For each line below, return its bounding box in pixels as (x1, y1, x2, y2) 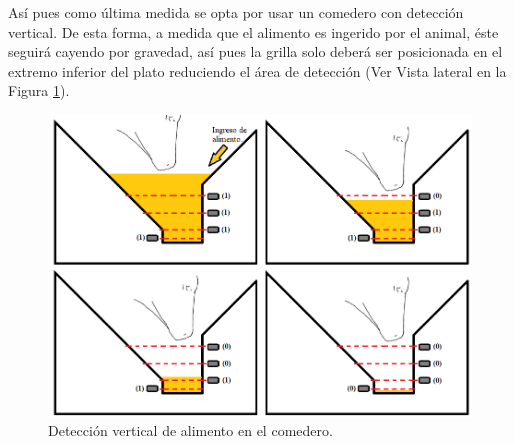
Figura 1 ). (8, 80, 70, 101)
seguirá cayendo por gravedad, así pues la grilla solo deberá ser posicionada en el (8, 41, 503, 62)
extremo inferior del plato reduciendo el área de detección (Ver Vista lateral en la (8, 60, 507, 81)
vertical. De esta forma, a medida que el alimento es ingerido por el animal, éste (8, 21, 499, 42)
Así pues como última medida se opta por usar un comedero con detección (8, 2, 464, 22)
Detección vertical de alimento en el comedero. (48, 420, 333, 441)
